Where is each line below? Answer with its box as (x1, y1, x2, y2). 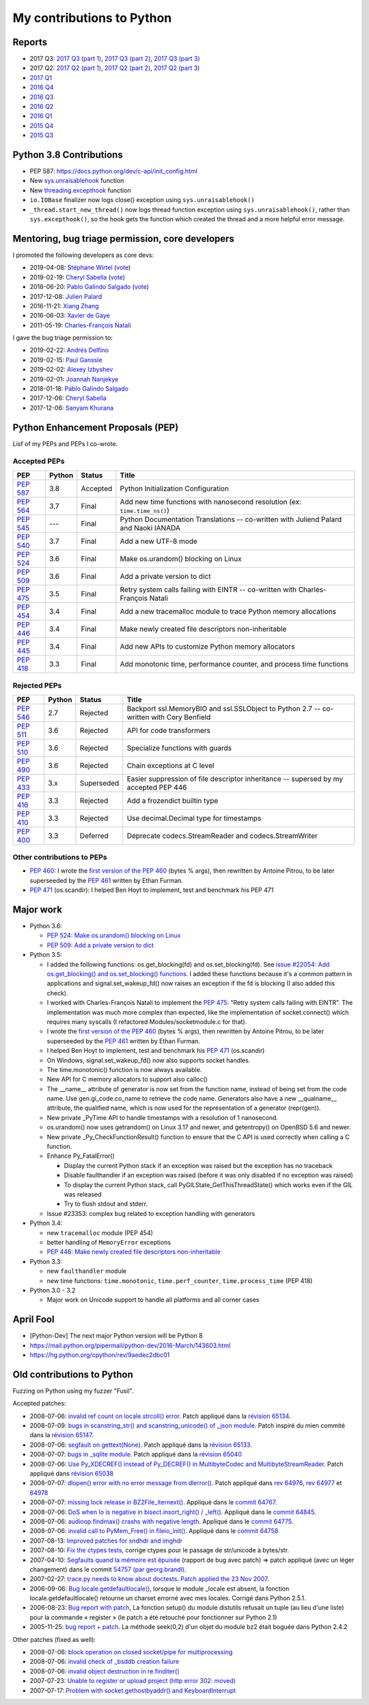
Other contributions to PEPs (12, 852, 107, 862)
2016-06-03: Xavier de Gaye (29, 312, 111, 320)
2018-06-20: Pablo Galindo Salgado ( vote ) (29, 283, 150, 291)
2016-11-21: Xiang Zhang (29, 301, 99, 310)
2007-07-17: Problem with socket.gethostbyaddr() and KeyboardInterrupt (29, 1686, 236, 1695)
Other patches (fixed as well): (12, 1635, 96, 1643)
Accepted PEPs (12, 456, 65, 466)
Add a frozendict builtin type (126, 795, 219, 805)
